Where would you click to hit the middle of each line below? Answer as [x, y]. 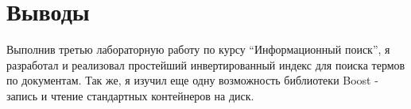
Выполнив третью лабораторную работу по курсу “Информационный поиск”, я [198, 49]
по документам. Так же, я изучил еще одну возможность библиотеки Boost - [192, 80]
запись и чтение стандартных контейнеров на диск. [130, 95]
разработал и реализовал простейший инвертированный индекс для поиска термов [206, 64]
